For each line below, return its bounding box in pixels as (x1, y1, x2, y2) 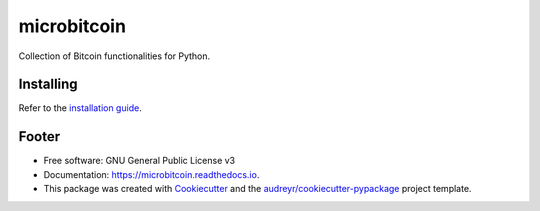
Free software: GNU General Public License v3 (43, 155, 236, 167)
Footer (18, 128, 61, 145)
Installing (18, 76, 79, 93)
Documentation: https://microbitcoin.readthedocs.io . (43, 168, 260, 180)
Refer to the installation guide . (18, 102, 142, 114)
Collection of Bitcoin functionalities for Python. (18, 50, 211, 62)
